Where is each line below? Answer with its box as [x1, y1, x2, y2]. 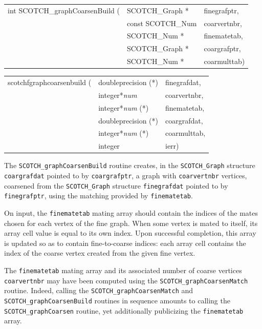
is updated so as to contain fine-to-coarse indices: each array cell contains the [4, 237, 246, 248]
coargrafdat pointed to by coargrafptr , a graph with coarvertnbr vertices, [4, 170, 247, 180]
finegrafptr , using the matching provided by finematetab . [4, 190, 193, 201]
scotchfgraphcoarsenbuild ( [8, 76, 92, 87]
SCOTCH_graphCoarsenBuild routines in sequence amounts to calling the [4, 295, 230, 305]
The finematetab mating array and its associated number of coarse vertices [4, 264, 242, 275]
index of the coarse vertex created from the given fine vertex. [4, 248, 195, 258]
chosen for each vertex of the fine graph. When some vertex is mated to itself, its [4, 217, 258, 228]
